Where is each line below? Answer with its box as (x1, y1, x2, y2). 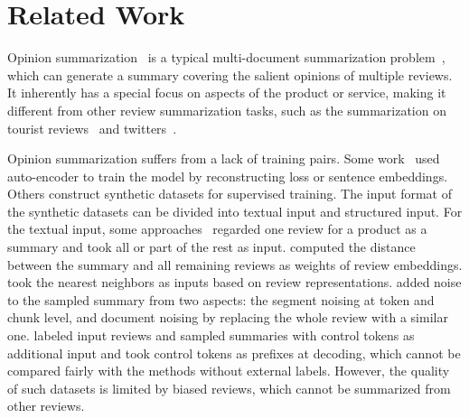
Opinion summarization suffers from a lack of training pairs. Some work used (7, 149, 440, 168)
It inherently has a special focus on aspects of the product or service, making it (7, 83, 446, 102)
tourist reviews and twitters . (7, 118, 177, 137)
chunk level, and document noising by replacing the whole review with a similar (7, 308, 448, 327)
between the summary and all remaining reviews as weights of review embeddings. (7, 255, 463, 274)
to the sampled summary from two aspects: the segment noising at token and (7, 290, 435, 309)
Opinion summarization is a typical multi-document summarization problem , (7, 48, 446, 67)
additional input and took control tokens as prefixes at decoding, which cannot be (7, 343, 461, 362)
